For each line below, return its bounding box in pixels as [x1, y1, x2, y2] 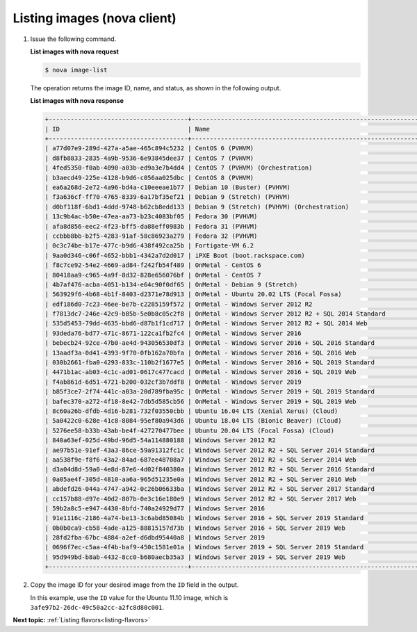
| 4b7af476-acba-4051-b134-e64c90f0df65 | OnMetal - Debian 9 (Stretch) [44, 280, 298, 289]
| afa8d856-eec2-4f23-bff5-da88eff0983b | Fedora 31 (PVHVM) [44, 222, 258, 230]
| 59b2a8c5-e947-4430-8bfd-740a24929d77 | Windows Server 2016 [44, 504, 265, 512]
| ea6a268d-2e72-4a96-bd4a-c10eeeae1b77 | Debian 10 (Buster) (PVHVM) [44, 184, 291, 191]
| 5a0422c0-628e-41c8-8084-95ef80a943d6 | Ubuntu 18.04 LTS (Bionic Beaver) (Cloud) [44, 417, 342, 425]
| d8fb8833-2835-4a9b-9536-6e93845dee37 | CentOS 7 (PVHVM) [44, 154, 254, 162]
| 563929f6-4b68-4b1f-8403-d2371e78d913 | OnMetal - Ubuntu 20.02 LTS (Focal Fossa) [44, 291, 342, 298]
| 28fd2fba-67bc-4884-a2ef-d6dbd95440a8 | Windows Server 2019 [44, 534, 265, 542]
